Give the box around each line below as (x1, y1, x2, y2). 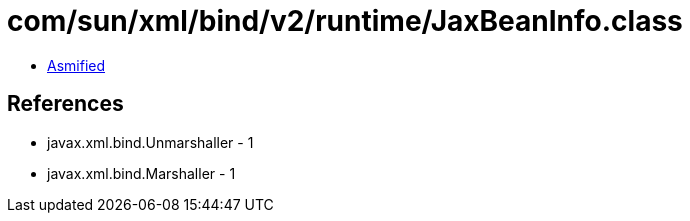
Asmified (47, 56, 106, 74)
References (7, 91, 124, 117)
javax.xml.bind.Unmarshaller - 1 (47, 133, 254, 151)
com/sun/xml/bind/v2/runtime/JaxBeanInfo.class (7, 4, 683, 38)
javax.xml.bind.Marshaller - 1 (47, 164, 236, 182)
